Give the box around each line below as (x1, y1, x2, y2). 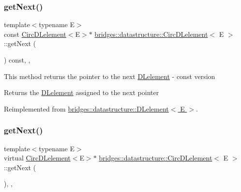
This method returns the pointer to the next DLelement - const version (4, 71, 215, 81)
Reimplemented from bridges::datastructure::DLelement (4, 103, 169, 113)
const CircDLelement (4, 29, 66, 39)
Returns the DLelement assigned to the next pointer (4, 87, 159, 97)
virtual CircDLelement (4, 153, 71, 163)
